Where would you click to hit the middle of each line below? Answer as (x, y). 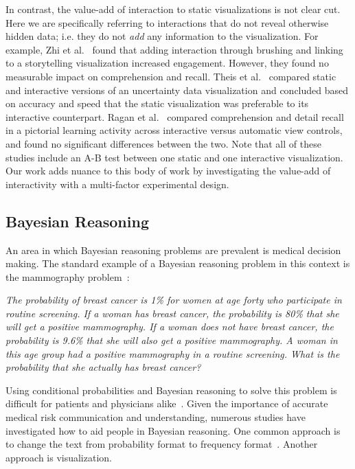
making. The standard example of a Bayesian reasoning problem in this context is (178, 263)
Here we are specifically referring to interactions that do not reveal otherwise (167, 22)
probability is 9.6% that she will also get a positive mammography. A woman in (172, 340)
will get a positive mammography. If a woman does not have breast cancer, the (170, 327)
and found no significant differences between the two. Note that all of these (163, 143)
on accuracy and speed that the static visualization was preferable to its (157, 103)
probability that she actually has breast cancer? (103, 367)
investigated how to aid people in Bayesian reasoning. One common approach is (173, 430)
